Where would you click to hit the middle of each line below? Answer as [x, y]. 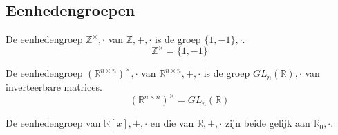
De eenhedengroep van [53, 123]
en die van [172, 123]
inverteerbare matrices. [54, 87]
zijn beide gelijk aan [267, 123]
